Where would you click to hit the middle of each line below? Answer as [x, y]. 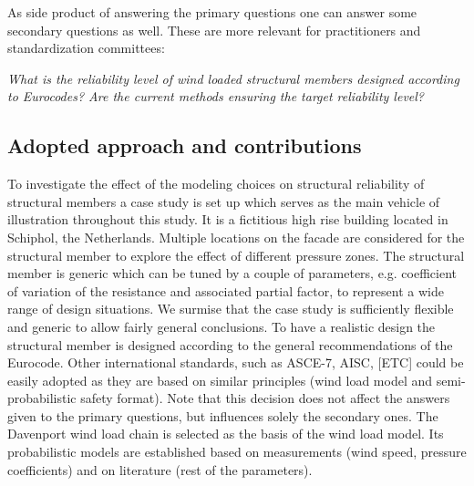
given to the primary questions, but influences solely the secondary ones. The [223, 415]
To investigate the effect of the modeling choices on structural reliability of [216, 184]
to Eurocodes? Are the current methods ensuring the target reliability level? [216, 96]
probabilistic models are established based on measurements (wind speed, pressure [237, 452]
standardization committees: [86, 48]
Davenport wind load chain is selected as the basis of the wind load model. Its [226, 434]
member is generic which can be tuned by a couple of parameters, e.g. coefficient [232, 273]
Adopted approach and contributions [185, 145]
